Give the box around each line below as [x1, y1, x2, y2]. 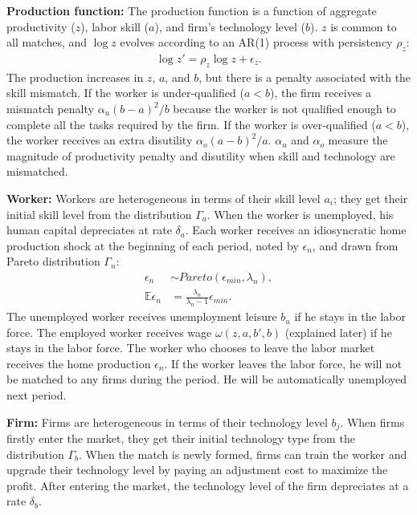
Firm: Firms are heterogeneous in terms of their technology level [6, 413, 328, 430]
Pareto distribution [6, 253, 100, 270]
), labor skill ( [80, 18, 149, 34]
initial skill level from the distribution [6, 205, 192, 222]
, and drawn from [312, 237, 399, 253]
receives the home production [6, 355, 151, 371]
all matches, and [6, 34, 88, 51]
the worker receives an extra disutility [6, 132, 193, 148]
